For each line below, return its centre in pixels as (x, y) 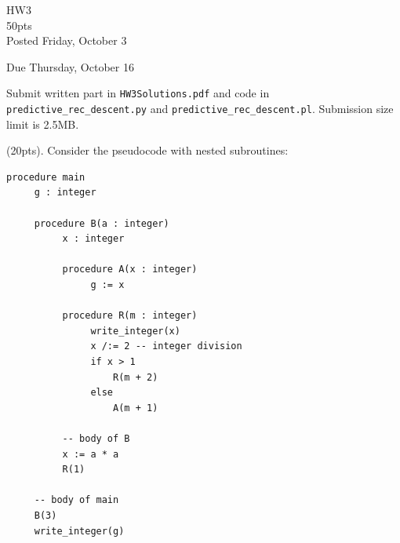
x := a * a (91, 454)
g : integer (65, 193)
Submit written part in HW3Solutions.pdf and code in (138, 93)
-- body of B (96, 438)
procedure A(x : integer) (130, 270)
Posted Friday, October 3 (67, 40)
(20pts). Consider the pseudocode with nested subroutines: (147, 150)
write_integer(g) (79, 531)
